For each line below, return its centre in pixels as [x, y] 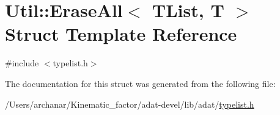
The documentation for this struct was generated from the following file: [140, 83]
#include [22, 63]
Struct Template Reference [121, 34]
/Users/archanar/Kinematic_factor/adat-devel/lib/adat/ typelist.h [130, 104]
